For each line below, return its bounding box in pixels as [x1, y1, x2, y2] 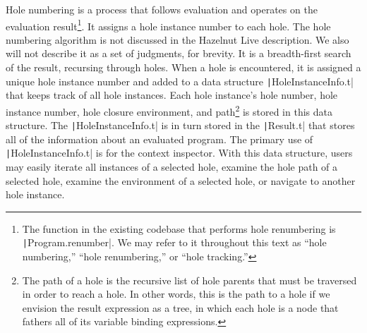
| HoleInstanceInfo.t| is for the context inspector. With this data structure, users [6, 145, 353, 160]
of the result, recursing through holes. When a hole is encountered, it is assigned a [6, 60, 361, 75]
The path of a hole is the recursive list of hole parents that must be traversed [22, 272, 357, 287]
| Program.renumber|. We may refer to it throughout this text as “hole [22, 235, 327, 250]
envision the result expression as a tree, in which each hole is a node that [22, 300, 339, 315]
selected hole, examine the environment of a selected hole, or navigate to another [6, 173, 356, 188]
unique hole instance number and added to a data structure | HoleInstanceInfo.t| [6, 73, 354, 88]
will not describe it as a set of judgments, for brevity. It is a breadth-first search [6, 46, 351, 61]
